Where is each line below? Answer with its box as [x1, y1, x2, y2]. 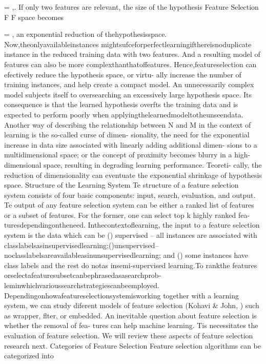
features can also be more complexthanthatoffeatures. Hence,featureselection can [4, 58, 257, 69]
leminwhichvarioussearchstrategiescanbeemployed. [4, 280, 159, 291]
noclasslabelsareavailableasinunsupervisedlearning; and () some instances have [4, 250, 249, 260]
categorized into [4, 350, 54, 361]
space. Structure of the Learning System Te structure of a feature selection [4, 179, 239, 190]
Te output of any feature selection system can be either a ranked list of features [4, 199, 254, 210]
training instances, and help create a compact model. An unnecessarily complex [4, 79, 254, 90]
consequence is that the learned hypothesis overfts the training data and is [4, 99, 238, 110]
